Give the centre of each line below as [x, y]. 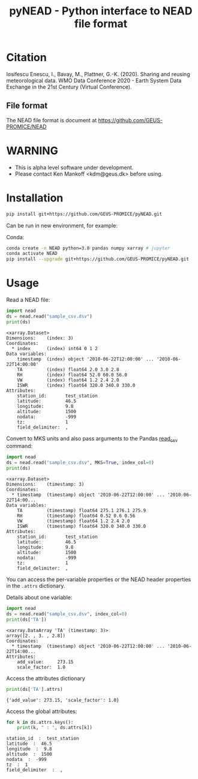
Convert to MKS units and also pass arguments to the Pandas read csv [92, 439]
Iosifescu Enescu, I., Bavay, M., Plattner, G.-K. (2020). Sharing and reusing [98, 74]
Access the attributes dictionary [46, 678]
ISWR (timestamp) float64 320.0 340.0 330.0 [82, 527]
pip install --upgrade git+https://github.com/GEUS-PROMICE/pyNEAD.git [97, 259]
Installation [35, 198]
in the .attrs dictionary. [36, 586]
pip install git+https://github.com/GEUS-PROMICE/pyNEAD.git [84, 214]
